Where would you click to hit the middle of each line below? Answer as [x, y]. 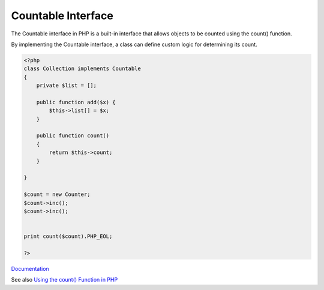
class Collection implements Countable [82, 69]
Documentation [30, 268]
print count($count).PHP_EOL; [68, 236]
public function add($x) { [76, 102]
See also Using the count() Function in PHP [64, 280]
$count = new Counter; [57, 194]
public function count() [73, 136]
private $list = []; [67, 86]
